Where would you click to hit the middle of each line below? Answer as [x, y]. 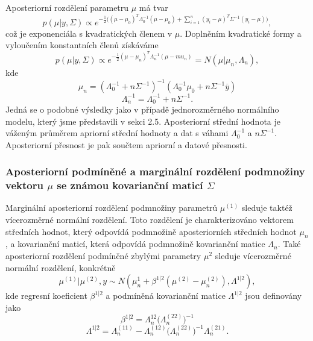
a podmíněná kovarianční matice [166, 296]
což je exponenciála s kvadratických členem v [89, 33]
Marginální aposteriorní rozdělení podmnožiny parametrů [112, 208]
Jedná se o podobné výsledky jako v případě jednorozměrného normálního [142, 109]
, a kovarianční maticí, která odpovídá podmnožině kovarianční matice [135, 244]
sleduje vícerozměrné [253, 256]
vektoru [24, 185]
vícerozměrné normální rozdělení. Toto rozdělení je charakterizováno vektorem [150, 220]
